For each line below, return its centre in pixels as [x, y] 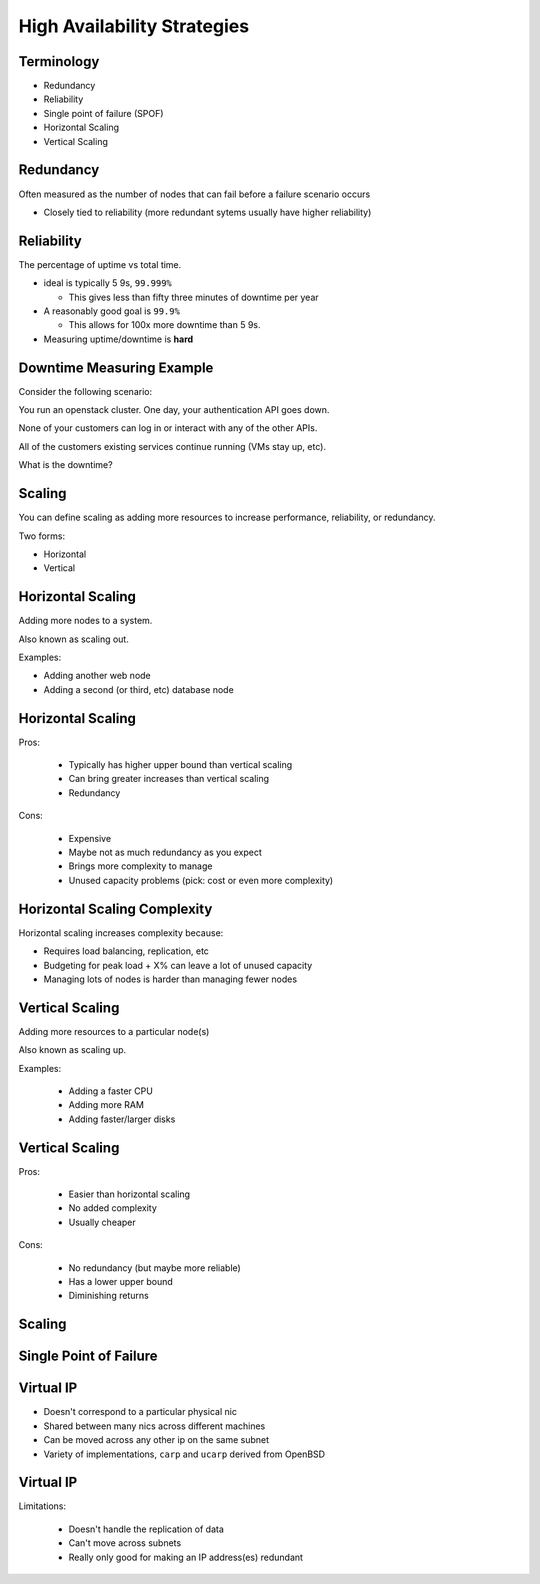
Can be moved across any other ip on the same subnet [156, 1440]
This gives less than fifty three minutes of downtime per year [193, 297]
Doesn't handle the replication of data [146, 1529]
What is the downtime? [66, 465]
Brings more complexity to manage [140, 866]
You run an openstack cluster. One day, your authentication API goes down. [174, 410]
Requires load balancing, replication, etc [126, 951]
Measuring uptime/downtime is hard [118, 339]
